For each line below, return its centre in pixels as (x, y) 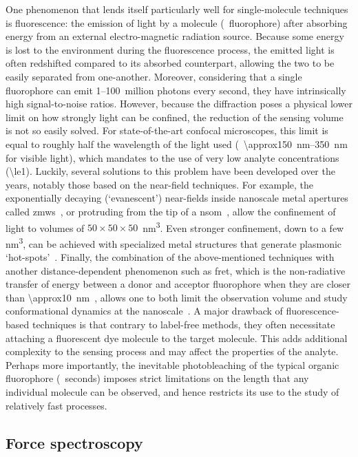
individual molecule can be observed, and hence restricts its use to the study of (172, 391)
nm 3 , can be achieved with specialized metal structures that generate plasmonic (174, 242)
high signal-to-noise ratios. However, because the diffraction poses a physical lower (179, 104)
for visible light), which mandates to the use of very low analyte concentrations (172, 157)
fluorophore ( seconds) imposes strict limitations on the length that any (157, 378)
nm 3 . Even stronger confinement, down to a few (243, 226)
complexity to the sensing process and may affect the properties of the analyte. (172, 351)
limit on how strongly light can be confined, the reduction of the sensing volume (175, 117)
